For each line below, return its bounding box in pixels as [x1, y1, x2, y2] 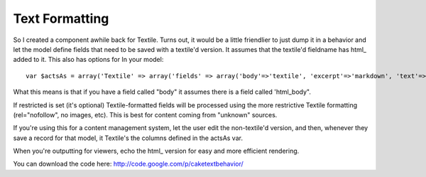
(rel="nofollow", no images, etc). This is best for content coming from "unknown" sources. [13, 110, 278, 119]
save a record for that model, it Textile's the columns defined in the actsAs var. [13, 134, 243, 142]
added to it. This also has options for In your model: [13, 55, 164, 64]
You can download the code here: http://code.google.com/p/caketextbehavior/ [13, 160, 244, 168]
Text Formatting [13, 11, 109, 26]
